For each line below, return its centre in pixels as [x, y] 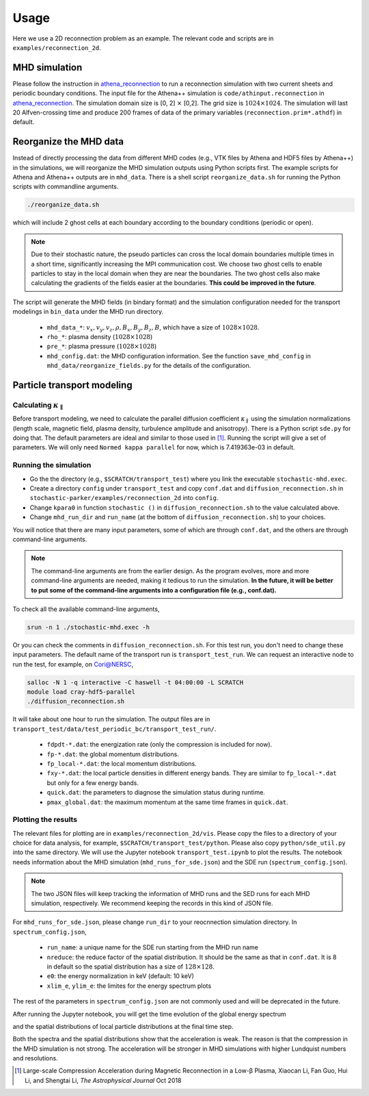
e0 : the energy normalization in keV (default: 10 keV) [121, 976]
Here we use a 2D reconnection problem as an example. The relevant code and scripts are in [143, 38]
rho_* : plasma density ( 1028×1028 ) [100, 336]
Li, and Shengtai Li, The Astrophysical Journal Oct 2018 [103, 1080]
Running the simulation [52, 465]
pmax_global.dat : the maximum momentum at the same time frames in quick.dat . [167, 802]
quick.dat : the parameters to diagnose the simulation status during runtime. [156, 793]
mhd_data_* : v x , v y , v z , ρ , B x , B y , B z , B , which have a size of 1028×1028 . [153, 328]
